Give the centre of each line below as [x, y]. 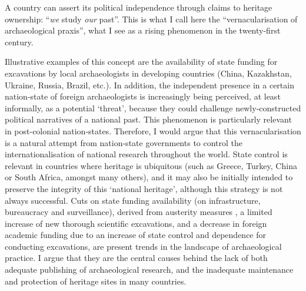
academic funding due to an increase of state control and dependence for [135, 235]
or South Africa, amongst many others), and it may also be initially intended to [149, 177]
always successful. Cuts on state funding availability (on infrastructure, [133, 200]
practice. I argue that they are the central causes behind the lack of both [136, 258]
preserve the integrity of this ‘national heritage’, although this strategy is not [144, 188]
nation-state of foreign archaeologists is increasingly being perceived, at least [143, 96]
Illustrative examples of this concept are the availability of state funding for [141, 62]
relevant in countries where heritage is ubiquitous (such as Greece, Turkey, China [151, 165]
